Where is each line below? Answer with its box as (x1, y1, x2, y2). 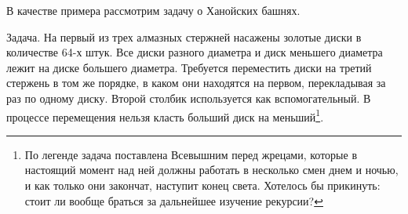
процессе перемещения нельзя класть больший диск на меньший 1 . (6, 106, 324, 125)
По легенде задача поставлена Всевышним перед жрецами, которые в (24, 146, 358, 162)
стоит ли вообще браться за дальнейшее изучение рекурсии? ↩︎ (24, 192, 323, 209)
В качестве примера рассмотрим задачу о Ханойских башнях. (6, 2, 301, 18)
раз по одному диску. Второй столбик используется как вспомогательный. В (6, 89, 371, 106)
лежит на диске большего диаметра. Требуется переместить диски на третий (6, 59, 372, 75)
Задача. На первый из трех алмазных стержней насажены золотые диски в (6, 28, 362, 45)
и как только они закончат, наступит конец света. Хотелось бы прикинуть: (24, 177, 381, 193)
